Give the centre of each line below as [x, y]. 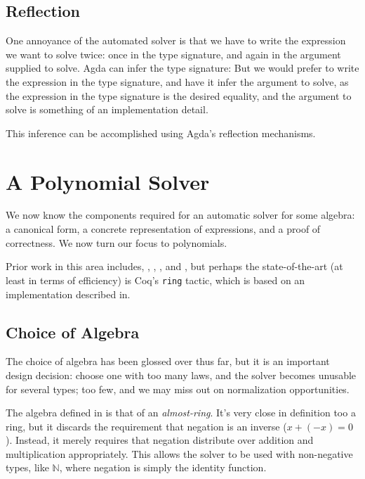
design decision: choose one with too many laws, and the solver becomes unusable [181, 375]
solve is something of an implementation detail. [107, 109]
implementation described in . [68, 294]
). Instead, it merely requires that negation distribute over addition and [160, 440]
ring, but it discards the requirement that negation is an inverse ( [146, 426]
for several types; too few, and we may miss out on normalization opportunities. [178, 389]
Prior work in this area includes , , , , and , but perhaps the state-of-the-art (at [174, 266]
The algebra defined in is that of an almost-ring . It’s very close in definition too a [181, 413]
